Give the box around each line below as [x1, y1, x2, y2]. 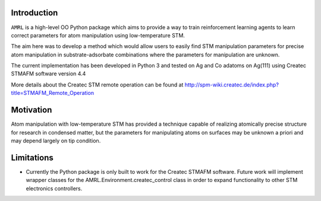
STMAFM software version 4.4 [11, 70, 86, 77]
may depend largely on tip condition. [11, 137, 101, 144]
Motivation [11, 105, 52, 115]
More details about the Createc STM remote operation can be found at [11, 81, 184, 88]
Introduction [11, 8, 58, 18]
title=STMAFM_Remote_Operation [11, 90, 95, 97]
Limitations [11, 152, 53, 162]
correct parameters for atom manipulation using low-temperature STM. [11, 31, 185, 39]
